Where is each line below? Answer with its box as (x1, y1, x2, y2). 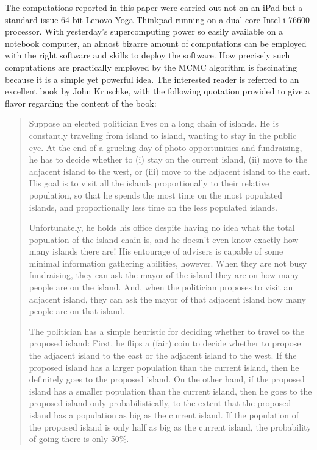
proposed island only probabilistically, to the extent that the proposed (29, 396, 291, 409)
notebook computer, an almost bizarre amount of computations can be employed (5, 37, 307, 49)
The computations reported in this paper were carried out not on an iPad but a (5, 1, 303, 13)
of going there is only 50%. (29, 432, 129, 445)
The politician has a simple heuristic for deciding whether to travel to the (29, 325, 304, 337)
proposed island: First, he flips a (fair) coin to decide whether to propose (29, 337, 301, 350)
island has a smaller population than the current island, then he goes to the (29, 384, 312, 397)
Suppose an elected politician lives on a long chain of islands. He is (29, 117, 279, 130)
